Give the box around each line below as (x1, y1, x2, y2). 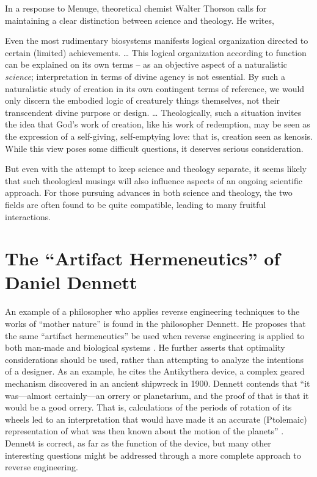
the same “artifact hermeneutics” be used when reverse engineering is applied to (5, 329, 305, 342)
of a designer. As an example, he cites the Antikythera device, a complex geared (5, 365, 305, 378)
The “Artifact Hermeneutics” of (5, 246, 280, 271)
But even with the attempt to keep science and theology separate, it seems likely (5, 162, 307, 175)
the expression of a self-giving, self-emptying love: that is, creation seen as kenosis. (5, 129, 313, 142)
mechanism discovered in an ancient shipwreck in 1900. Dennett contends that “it (5, 376, 310, 389)
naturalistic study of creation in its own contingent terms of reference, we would (5, 82, 305, 95)
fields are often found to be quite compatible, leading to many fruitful (5, 198, 266, 210)
